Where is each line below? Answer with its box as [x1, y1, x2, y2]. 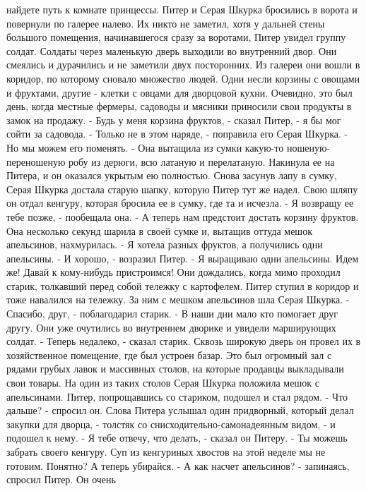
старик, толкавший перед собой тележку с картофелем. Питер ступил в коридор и [6, 278, 359, 293]
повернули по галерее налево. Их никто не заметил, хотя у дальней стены [6, 16, 325, 30]
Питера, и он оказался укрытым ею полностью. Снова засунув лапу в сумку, [6, 168, 337, 183]
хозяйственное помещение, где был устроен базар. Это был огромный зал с [6, 347, 332, 362]
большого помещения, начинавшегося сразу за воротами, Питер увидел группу [6, 30, 346, 44]
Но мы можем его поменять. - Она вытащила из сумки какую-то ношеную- [6, 140, 331, 154]
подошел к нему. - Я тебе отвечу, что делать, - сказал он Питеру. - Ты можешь [6, 430, 348, 445]
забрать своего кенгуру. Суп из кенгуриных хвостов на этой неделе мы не [6, 444, 326, 459]
